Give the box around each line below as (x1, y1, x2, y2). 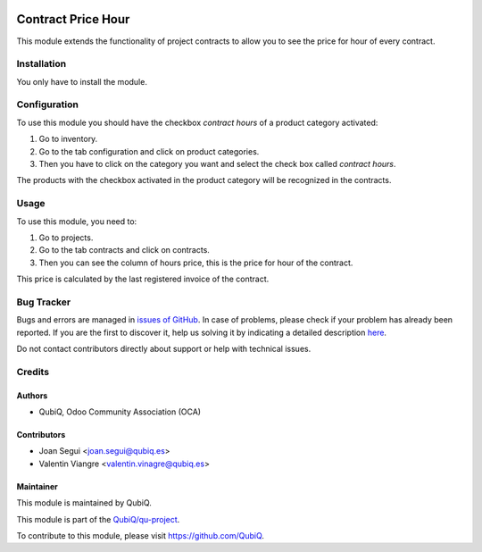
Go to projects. (38, 232, 94, 243)
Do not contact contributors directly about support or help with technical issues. (16, 343, 312, 354)
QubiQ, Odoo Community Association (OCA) (38, 406, 201, 417)
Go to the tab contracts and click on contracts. (38, 245, 210, 255)
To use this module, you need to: (16, 215, 137, 227)
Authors (16, 389, 48, 401)
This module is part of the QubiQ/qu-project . (16, 514, 180, 524)
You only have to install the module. (16, 76, 147, 87)
